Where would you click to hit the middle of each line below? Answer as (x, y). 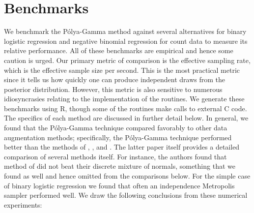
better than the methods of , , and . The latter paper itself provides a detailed (122, 147)
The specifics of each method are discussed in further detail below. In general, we (126, 118)
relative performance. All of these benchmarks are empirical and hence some (119, 50)
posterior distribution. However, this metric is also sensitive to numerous (113, 89)
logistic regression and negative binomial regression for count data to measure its (126, 41)
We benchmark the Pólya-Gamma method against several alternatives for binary (125, 31)
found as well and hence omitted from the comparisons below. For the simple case (127, 176)
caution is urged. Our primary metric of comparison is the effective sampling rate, (127, 60)
